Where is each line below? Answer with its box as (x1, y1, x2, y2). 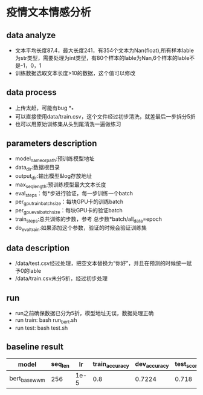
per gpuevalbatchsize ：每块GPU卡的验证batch (14, 207, 123, 215)
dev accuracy (135, 359, 169, 370)
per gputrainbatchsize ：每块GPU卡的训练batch (14, 198, 124, 207)
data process (6, 87, 57, 97)
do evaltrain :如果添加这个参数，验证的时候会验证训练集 (14, 224, 147, 233)
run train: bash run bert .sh (14, 316, 77, 325)
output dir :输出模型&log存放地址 (14, 172, 92, 181)
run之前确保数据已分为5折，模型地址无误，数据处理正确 (14, 310, 154, 317)
